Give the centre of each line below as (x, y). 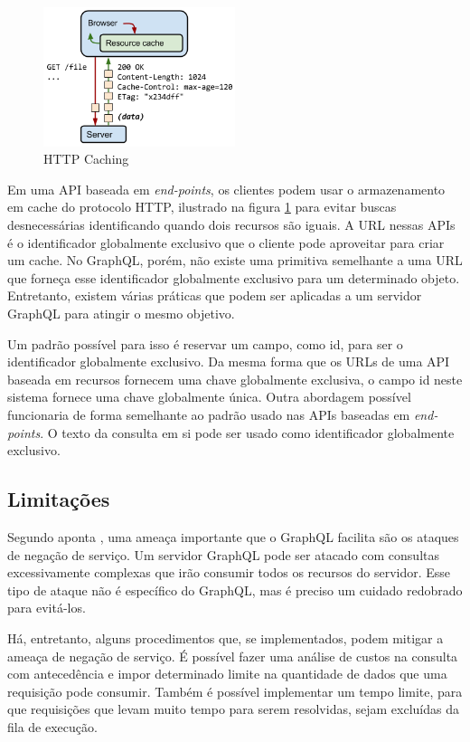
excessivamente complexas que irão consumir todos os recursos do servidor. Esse (229, 572)
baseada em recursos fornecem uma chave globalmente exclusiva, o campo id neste (235, 379)
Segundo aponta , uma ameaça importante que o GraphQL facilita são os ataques (233, 536)
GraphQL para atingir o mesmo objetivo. (121, 314)
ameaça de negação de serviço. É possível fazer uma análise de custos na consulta (233, 656)
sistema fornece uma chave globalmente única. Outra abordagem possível (209, 397)
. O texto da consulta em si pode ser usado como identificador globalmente (247, 432)
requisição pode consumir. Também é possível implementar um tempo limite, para (235, 691)
